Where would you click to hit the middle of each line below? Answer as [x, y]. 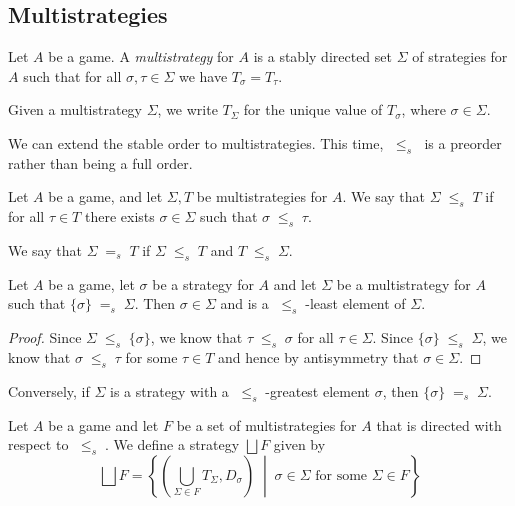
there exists [119, 216]
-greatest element [318, 390]
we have [203, 75]
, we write [187, 109]
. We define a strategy [172, 444]
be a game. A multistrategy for [141, 56]
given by [299, 444]
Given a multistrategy [75, 109]
